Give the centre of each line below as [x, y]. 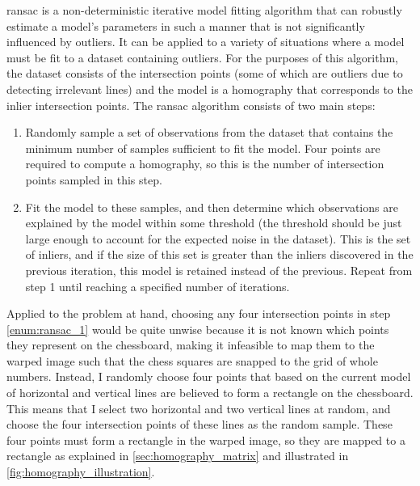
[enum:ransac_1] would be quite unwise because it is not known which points [198, 329]
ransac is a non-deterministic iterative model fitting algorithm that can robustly [204, 10]
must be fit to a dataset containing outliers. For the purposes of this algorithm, [203, 57]
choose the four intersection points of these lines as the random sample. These [199, 424]
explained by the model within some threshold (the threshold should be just [214, 223]
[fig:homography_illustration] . [81, 472]
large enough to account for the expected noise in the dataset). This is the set [218, 238]
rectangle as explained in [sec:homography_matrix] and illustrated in [178, 456]
